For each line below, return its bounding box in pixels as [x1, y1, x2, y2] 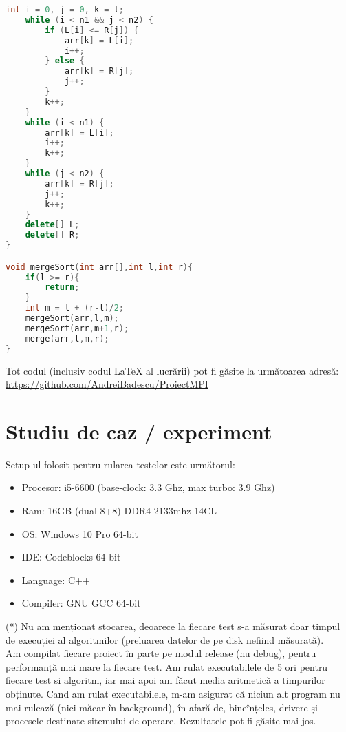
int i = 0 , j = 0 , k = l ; [6, 5, 124, 14]
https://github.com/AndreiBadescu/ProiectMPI [6, 377, 208, 391]
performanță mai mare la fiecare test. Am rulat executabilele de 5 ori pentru [6, 659, 328, 673]
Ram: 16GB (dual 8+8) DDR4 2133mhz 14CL [21, 503, 217, 518]
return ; [45, 282, 80, 293]
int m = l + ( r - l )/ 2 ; [25, 303, 124, 313]
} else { [45, 56, 85, 66]
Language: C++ [21, 572, 90, 587]
